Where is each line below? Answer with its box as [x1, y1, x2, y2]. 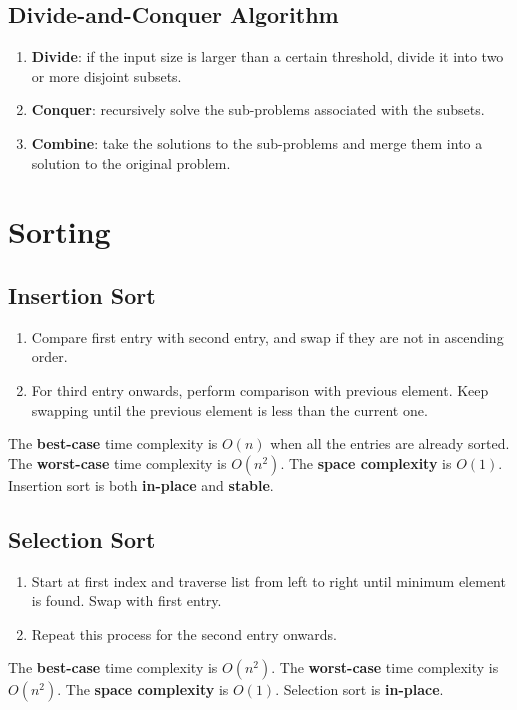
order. [31, 346, 68, 367]
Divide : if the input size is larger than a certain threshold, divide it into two [31, 46, 504, 67]
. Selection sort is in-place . [275, 679, 444, 700]
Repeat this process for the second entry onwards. [31, 623, 338, 644]
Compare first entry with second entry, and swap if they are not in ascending [31, 326, 504, 347]
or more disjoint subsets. [31, 65, 182, 86]
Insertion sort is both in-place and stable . [8, 474, 274, 495]
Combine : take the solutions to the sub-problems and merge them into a [31, 132, 483, 153]
